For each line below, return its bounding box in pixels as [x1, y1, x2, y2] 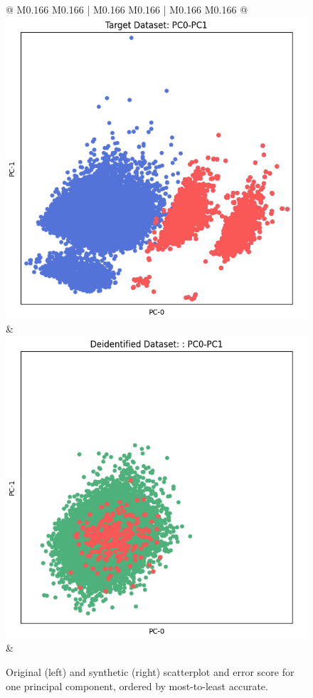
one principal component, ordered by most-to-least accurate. [6, 678, 268, 693]
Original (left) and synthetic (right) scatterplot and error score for [6, 664, 295, 679]
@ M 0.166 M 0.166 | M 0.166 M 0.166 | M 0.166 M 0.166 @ [6, 2, 248, 16]
